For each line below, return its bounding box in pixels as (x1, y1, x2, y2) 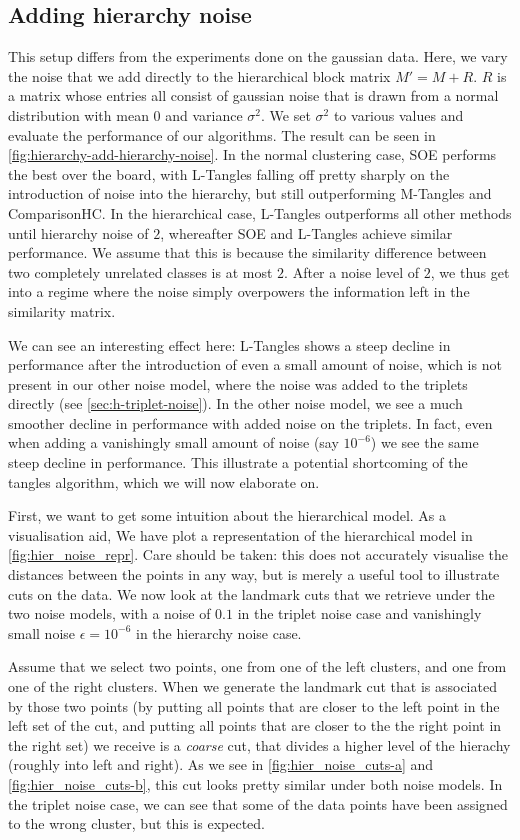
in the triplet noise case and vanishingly (237, 603, 482, 624)
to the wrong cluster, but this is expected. (8, 813, 265, 834)
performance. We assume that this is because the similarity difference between (8, 242, 487, 263)
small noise (8, 622, 76, 643)
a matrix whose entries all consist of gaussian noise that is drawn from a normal (8, 85, 499, 106)
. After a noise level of (284, 261, 420, 282)
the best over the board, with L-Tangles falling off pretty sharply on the (8, 163, 450, 184)
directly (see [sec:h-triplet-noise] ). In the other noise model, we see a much (8, 393, 463, 414)
